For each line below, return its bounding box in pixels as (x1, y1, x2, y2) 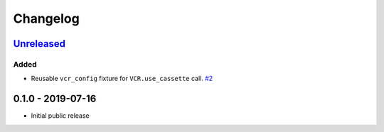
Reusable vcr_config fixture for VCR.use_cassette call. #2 (31, 75, 213, 83)
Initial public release (31, 111, 90, 120)
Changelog (13, 11, 80, 26)
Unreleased (13, 38, 66, 50)
